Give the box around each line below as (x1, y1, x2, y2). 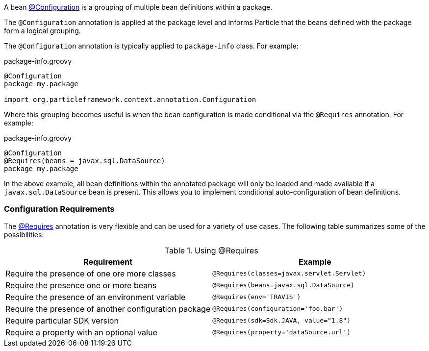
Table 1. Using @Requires (164, 245, 258, 255)
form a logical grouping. (4, 26, 81, 35)
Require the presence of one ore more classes (5, 268, 176, 278)
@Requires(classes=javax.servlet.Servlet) (212, 270, 366, 277)
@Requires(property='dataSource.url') (212, 328, 351, 336)
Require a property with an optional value (5, 327, 157, 337)
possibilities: (4, 230, 44, 239)
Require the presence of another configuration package (5, 303, 211, 314)
